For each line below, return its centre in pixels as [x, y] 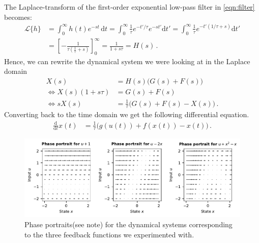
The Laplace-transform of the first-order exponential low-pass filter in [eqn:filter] [129, 7]
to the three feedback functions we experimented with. [109, 234]
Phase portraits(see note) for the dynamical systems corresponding [128, 224]
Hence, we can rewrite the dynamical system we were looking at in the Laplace [127, 61]
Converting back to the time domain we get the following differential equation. [127, 114]
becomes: [18, 17]
